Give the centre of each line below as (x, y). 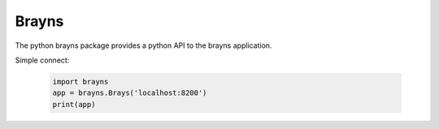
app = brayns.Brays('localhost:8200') (130, 93)
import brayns (80, 82)
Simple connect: (42, 60)
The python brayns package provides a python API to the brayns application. (143, 45)
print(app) (74, 104)
